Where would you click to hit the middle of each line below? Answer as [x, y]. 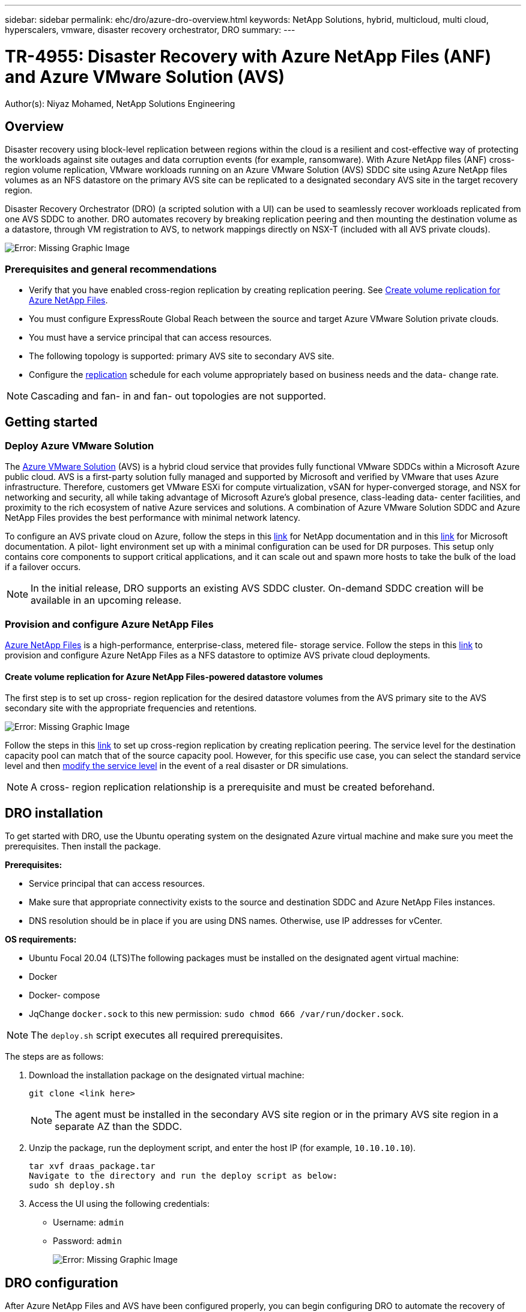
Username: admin [89, 1222]
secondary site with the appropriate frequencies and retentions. [131, 708]
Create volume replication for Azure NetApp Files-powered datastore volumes [164, 676]
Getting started [51, 422]
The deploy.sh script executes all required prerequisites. [157, 1035]
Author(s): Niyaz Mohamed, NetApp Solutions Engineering [120, 103]
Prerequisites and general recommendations [111, 269]
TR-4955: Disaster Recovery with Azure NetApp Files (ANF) [248, 56]
